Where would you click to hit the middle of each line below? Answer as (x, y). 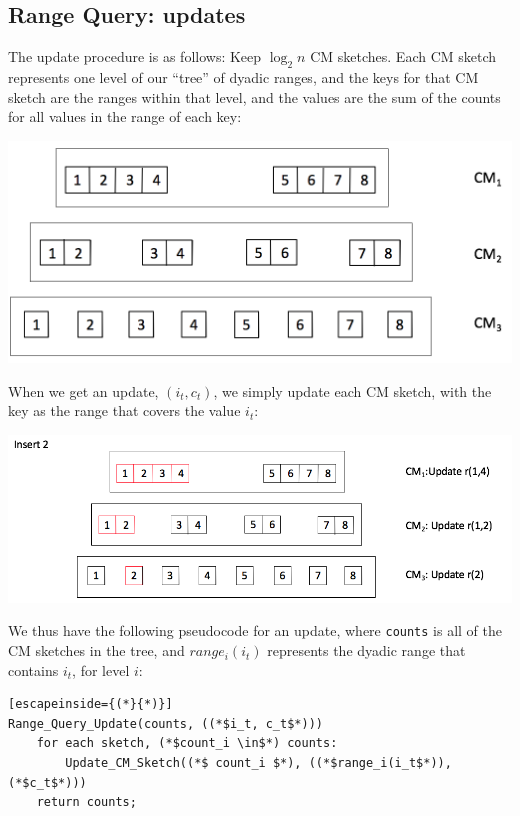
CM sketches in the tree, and (96, 650)
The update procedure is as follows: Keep (135, 56)
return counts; (86, 802)
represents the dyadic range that (366, 650)
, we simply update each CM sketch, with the (352, 390)
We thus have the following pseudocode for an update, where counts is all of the (255, 630)
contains (33, 669)
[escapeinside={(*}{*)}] (90, 704)
